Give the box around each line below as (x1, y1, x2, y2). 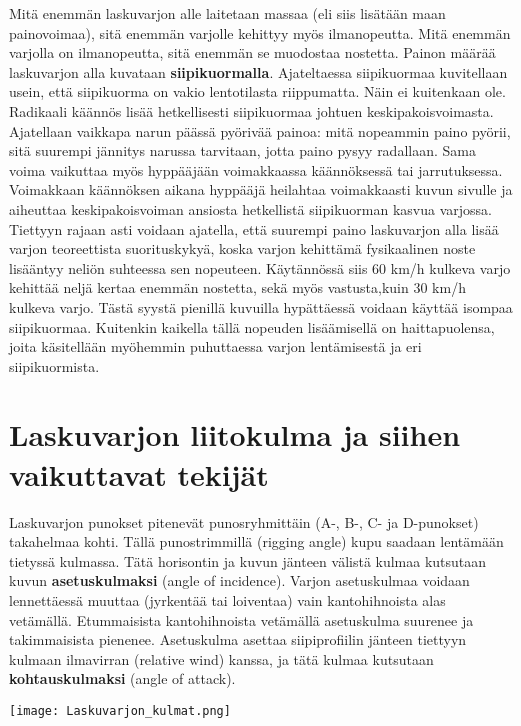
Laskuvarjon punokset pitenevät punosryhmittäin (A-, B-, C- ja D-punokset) (9, 511, 479, 532)
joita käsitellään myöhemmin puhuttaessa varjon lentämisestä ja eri (9, 336, 422, 357)
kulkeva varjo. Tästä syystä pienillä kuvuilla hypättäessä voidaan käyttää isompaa (9, 296, 513, 317)
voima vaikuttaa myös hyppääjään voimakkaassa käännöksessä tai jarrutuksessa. (9, 159, 503, 180)
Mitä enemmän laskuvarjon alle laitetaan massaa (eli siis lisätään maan (9, 3, 446, 23)
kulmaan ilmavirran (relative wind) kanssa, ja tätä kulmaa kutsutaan (9, 648, 434, 669)
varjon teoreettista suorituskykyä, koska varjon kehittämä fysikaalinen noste (9, 238, 476, 259)
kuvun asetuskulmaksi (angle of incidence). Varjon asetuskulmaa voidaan (9, 570, 470, 591)
